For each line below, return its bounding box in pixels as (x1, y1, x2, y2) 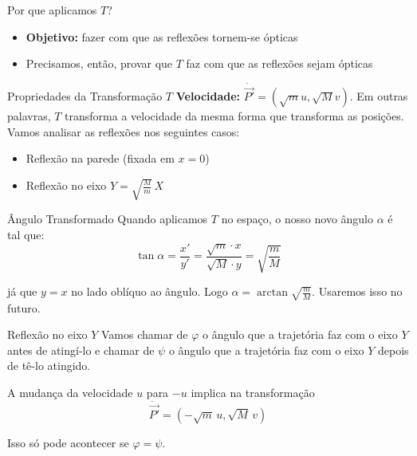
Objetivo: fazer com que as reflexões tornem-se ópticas (26, 28, 298, 45)
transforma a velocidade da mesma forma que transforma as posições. (65, 108, 404, 124)
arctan (257, 287, 288, 299)
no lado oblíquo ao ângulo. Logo (71, 283, 228, 300)
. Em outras (349, 88, 408, 104)
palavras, (7, 108, 51, 124)
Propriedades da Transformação (7, 88, 163, 104)
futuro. (7, 299, 41, 316)
